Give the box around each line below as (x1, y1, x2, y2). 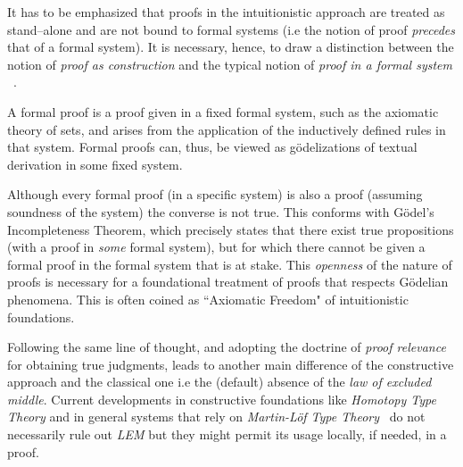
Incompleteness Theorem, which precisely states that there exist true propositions (7, 220, 454, 238)
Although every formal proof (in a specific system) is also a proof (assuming (7, 185, 423, 204)
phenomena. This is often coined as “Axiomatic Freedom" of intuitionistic (7, 289, 409, 308)
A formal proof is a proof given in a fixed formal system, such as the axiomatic (7, 102, 439, 121)
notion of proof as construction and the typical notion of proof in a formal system (7, 54, 452, 73)
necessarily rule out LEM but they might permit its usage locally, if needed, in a (7, 425, 447, 444)
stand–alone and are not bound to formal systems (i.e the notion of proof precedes (7, 20, 455, 38)
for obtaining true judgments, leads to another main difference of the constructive (7, 354, 454, 373)
